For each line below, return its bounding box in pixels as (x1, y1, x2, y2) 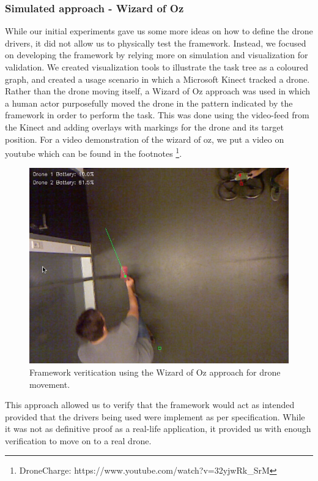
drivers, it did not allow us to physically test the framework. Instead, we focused (5, 36, 306, 49)
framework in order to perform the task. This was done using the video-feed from (5, 108, 309, 121)
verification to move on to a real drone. (5, 434, 152, 447)
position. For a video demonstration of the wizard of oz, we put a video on (5, 132, 284, 145)
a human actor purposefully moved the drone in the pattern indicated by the (5, 96, 293, 109)
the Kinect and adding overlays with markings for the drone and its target (5, 120, 284, 133)
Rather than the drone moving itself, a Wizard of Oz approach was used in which (5, 85, 311, 97)
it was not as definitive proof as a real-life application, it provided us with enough (5, 422, 311, 435)
